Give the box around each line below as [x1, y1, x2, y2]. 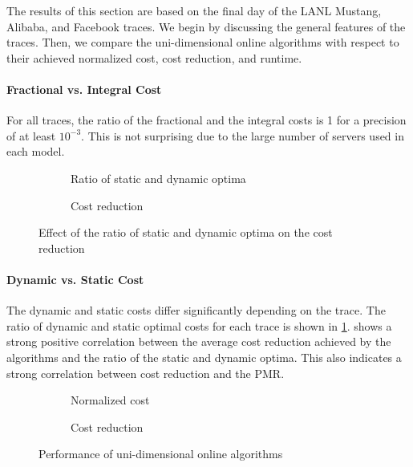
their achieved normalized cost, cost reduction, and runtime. [6, 49, 302, 66]
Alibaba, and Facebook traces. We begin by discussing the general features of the [6, 18, 406, 35]
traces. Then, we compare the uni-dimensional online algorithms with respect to [6, 34, 399, 51]
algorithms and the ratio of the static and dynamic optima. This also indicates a [6, 348, 402, 365]
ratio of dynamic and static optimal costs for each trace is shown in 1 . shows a [6, 317, 392, 334]
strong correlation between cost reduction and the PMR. [6, 364, 285, 381]
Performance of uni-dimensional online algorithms [38, 445, 283, 462]
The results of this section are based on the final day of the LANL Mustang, [6, 2, 382, 18]
